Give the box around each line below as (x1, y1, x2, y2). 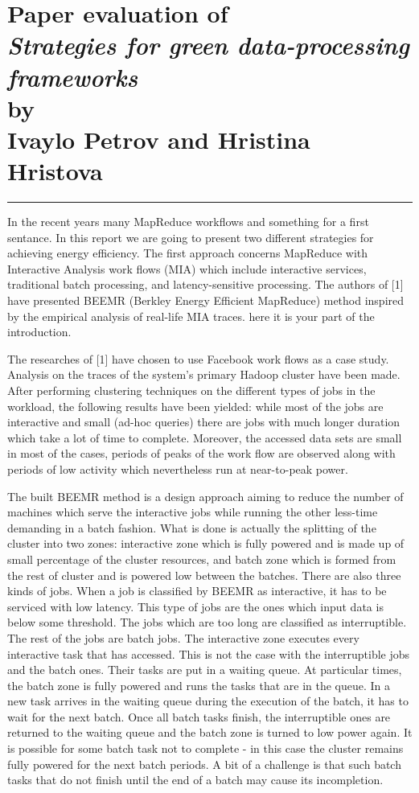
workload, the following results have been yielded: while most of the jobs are (7, 397, 384, 414)
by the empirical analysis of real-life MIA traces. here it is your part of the (7, 307, 375, 324)
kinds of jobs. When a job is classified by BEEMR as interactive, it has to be (7, 582, 387, 599)
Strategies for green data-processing (7, 28, 409, 62)
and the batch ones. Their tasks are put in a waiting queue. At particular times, (7, 661, 402, 678)
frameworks (7, 60, 138, 93)
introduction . (7, 323, 72, 340)
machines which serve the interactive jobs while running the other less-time (7, 503, 378, 520)
